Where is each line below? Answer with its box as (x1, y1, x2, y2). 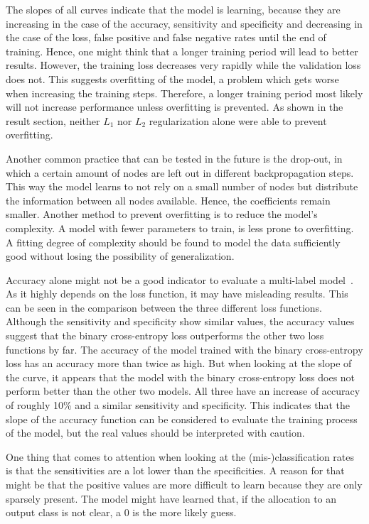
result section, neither (6, 113, 100, 128)
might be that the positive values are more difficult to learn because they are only (6, 477, 363, 491)
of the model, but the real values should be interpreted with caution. (6, 425, 305, 440)
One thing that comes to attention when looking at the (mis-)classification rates (6, 449, 355, 464)
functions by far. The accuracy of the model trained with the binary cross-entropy (6, 342, 363, 356)
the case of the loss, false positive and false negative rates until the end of (6, 30, 326, 45)
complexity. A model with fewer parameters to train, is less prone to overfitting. (6, 220, 354, 235)
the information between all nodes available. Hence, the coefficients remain (6, 192, 331, 207)
